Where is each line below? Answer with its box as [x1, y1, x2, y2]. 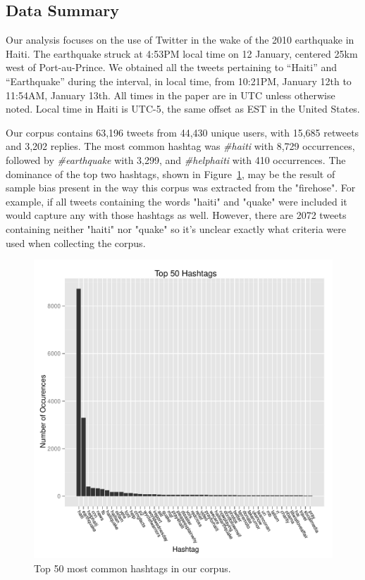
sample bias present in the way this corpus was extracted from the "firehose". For [6, 180, 356, 195]
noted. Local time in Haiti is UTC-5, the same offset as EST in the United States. [6, 101, 360, 116]
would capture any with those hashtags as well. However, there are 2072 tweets [6, 208, 347, 222]
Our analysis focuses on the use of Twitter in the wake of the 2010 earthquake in [6, 32, 354, 47]
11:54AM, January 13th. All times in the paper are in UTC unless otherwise [6, 87, 335, 102]
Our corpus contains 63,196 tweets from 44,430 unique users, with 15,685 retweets [6, 125, 359, 139]
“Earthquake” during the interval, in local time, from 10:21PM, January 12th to [6, 73, 352, 88]
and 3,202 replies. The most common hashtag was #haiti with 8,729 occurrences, [6, 139, 355, 153]
